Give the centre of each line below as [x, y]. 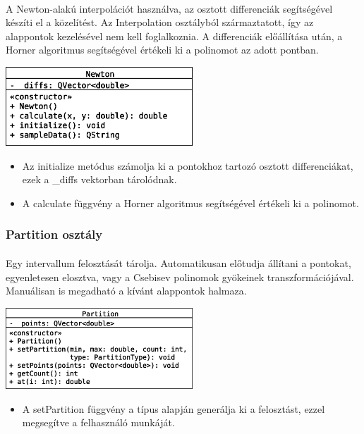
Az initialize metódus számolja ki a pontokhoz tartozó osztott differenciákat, [188, 165]
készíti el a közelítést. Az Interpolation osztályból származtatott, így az [160, 22]
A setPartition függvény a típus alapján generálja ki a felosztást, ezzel [174, 408]
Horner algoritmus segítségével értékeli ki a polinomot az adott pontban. [162, 50]
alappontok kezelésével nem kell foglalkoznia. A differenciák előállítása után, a [174, 36]
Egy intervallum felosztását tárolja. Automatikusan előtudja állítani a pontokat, [178, 263]
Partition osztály [54, 234]
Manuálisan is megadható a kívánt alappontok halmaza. [126, 291]
